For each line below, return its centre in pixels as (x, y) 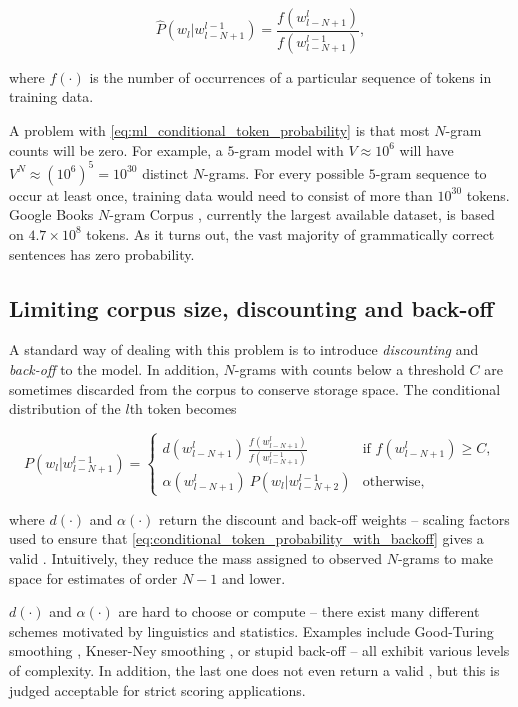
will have (426, 149)
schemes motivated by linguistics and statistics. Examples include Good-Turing (251, 630)
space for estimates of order (93, 577)
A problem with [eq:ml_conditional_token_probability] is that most (219, 130)
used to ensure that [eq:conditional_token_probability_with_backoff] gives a (246, 538)
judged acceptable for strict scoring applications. (157, 689)
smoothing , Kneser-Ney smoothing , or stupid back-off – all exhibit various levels (259, 650)
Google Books (51, 214)
